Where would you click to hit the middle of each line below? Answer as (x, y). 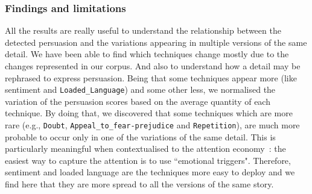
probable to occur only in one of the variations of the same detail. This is (140, 136)
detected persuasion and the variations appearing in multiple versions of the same (156, 42)
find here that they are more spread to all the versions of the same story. (139, 184)
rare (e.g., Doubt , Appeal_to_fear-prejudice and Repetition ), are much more (152, 125)
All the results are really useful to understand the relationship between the (143, 30)
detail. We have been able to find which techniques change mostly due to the (147, 54)
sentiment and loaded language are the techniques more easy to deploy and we (150, 172)
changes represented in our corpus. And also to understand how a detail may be (153, 66)
